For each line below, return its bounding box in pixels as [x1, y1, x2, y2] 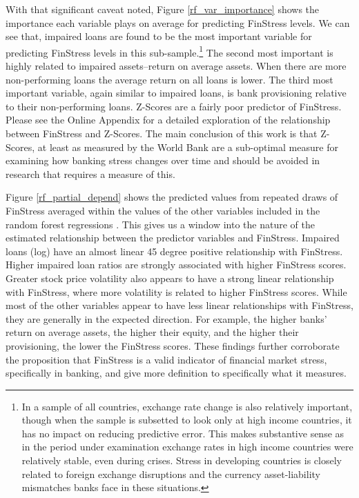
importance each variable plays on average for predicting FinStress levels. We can [6, 15, 350, 30]
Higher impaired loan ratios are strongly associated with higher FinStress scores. [6, 257, 347, 272]
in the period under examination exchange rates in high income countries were [21, 439, 353, 454]
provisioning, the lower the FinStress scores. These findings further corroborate [6, 338, 340, 352]
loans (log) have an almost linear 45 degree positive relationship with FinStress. [6, 243, 343, 258]
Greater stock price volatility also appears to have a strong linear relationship [6, 270, 334, 285]
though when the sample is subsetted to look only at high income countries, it [21, 412, 352, 427]
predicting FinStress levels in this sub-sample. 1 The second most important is [6, 43, 333, 59]
